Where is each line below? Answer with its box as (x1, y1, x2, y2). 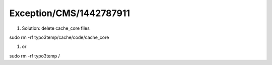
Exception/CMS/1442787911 (9, 8, 130, 19)
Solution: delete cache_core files (22, 25, 90, 31)
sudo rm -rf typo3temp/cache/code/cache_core (9, 34, 109, 40)
